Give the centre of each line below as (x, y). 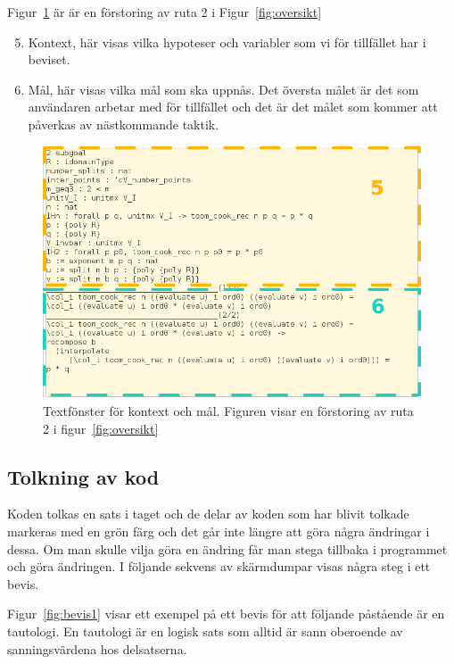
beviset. (49, 59)
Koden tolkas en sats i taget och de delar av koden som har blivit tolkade (208, 514)
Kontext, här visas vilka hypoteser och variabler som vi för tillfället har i (227, 41)
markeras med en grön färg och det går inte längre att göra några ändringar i (219, 531)
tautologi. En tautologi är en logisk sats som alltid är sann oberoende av (205, 631)
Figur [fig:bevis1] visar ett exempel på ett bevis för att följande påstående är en (226, 614)
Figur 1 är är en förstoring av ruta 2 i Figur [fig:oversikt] (165, 12)
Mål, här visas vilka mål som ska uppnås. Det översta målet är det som (223, 89)
